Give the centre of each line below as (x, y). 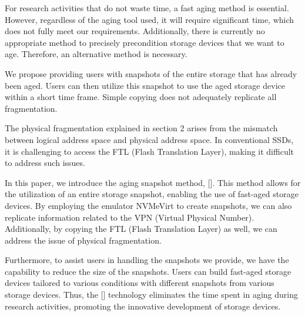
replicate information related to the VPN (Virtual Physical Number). (130, 217)
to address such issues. (45, 163)
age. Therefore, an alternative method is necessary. (96, 54)
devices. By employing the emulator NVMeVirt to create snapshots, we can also (148, 205)
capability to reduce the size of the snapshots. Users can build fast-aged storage (148, 271)
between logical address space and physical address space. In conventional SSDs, (149, 139)
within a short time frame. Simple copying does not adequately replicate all (141, 97)
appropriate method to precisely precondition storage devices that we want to (145, 42)
